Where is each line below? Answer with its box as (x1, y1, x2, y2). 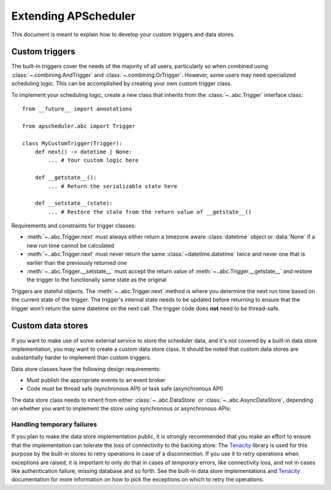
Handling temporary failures (11, 420, 97, 429)
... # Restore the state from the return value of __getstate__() (48, 209, 252, 215)
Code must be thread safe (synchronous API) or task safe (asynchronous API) (26, 385, 224, 392)
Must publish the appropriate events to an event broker (26, 377, 165, 384)
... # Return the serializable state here (48, 183, 178, 189)
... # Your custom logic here (48, 157, 139, 164)
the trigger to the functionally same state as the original (26, 276, 167, 283)
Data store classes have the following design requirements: (11, 365, 161, 372)
